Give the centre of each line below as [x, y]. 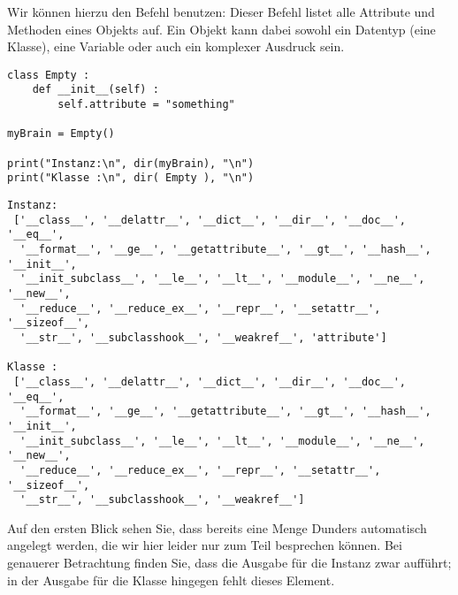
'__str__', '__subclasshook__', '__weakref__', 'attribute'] [203, 337]
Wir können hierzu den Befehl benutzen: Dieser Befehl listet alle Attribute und [221, 11]
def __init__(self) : [95, 90]
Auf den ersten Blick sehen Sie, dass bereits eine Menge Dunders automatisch [217, 527]
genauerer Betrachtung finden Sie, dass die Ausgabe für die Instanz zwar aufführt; [229, 562]
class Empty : [49, 75]
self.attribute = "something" [146, 105]
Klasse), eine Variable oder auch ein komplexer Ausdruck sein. [176, 46]
